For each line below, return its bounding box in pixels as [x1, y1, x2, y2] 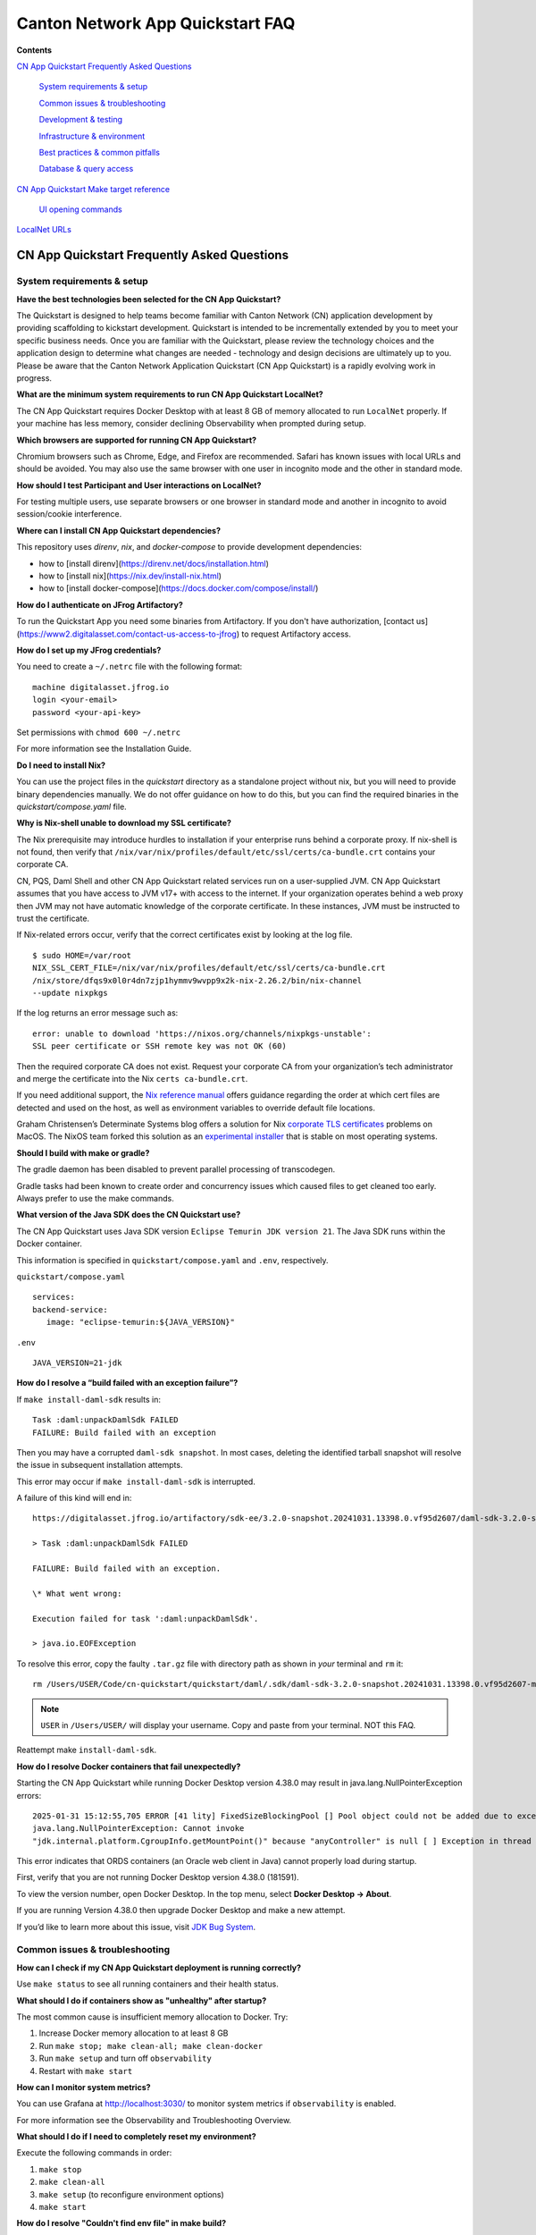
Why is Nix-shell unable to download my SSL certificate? [16, 818, 232, 829]
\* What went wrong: [32, 1588, 122, 1598]
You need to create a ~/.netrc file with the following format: [16, 662, 243, 672]
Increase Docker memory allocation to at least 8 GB [38, 2028, 229, 2038]
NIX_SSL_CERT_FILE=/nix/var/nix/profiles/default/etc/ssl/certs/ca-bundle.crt [32, 963, 386, 974]
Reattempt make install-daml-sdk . [16, 1744, 157, 1756]
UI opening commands [38, 204, 122, 215]
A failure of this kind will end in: [16, 1493, 132, 1504]
